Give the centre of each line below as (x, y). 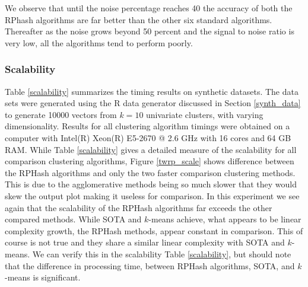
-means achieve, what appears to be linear (225, 219)
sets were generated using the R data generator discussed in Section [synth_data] (153, 103)
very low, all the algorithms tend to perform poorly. (99, 42)
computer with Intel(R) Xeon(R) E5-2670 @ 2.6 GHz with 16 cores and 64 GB (148, 137)
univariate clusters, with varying (205, 114)
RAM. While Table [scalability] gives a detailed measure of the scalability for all (151, 149)
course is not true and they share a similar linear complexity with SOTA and (145, 242)
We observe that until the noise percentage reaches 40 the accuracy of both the (149, 8)
